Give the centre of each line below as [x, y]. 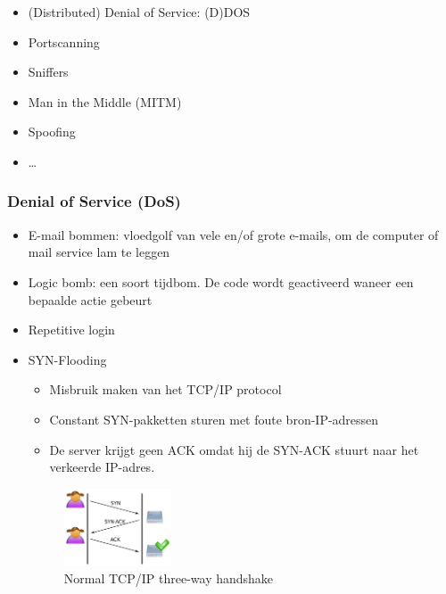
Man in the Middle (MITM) [105, 101]
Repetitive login [71, 330]
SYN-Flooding [67, 359]
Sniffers [48, 72]
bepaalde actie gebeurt [90, 299]
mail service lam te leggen [99, 252]
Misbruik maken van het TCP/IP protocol [165, 389]
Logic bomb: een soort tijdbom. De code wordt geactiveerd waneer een [221, 281]
